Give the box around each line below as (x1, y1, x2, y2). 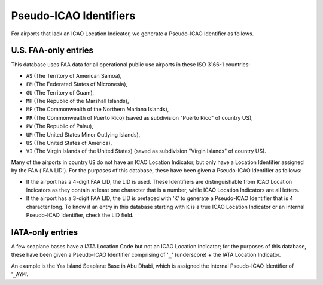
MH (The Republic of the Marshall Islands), (26, 98, 129, 105)
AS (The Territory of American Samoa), (26, 72, 122, 79)
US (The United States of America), (26, 139, 112, 146)
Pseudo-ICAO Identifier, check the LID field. (26, 211, 134, 219)
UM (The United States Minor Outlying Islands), (26, 131, 141, 138)
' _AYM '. (11, 271, 29, 278)
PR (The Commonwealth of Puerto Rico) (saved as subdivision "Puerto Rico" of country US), (26, 114, 254, 121)
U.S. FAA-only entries (11, 46, 94, 56)
